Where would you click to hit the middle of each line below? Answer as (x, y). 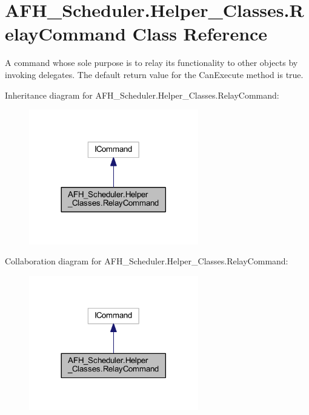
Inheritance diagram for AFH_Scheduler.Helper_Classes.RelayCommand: (142, 95)
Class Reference (200, 34)
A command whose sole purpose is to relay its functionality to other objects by (151, 63)
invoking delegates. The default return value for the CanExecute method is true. (154, 74)
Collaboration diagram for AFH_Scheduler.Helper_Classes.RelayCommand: (147, 261)
